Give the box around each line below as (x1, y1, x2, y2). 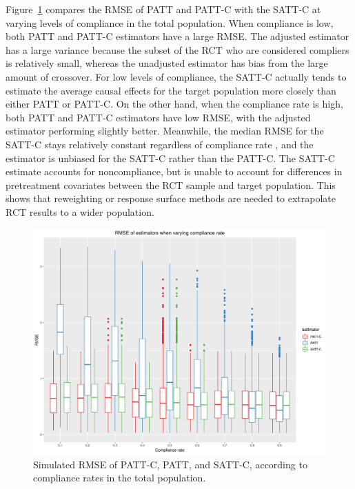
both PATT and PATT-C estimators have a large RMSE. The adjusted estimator (6, 29, 349, 43)
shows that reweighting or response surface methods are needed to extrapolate (6, 191, 336, 206)
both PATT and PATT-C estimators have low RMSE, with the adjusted (6, 110, 311, 124)
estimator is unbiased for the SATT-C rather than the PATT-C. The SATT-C (6, 150, 335, 165)
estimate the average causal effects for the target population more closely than (6, 83, 336, 97)
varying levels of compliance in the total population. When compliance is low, (6, 15, 334, 30)
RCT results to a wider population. (6, 204, 154, 219)
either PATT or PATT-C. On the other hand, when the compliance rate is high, (6, 97, 343, 111)
